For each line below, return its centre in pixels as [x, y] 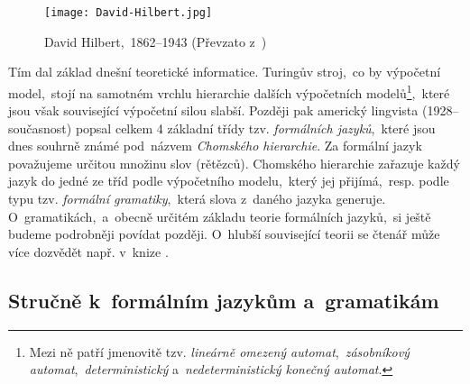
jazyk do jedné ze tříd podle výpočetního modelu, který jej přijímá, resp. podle [229, 181]
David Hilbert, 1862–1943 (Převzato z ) [156, 41]
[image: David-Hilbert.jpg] [129, 13]
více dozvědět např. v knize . [88, 251]
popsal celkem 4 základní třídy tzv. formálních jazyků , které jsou [255, 128]
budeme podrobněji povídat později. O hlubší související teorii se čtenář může [224, 234]
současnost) [40, 128]
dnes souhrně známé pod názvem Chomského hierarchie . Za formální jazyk [215, 146]
